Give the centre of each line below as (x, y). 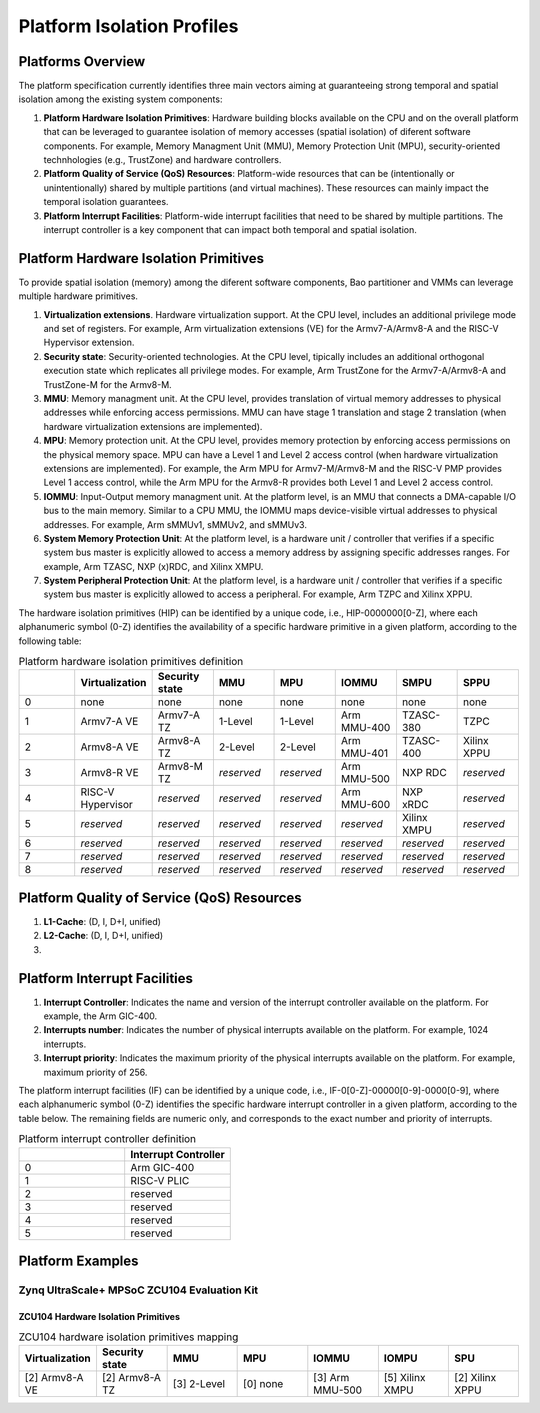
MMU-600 (365, 805)
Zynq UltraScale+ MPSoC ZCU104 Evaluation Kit (138, 1290)
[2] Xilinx (475, 1378)
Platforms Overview (82, 61)
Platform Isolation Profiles (128, 26)
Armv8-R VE (109, 773)
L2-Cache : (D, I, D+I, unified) (103, 936)
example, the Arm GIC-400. (100, 1016)
